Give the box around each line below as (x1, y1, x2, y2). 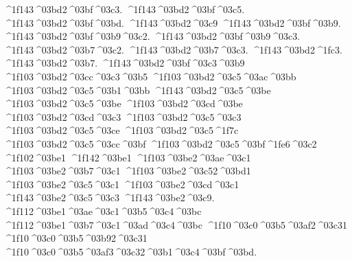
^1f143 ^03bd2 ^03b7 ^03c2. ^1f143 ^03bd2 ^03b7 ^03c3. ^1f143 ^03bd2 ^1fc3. (3, 42, 342, 56)
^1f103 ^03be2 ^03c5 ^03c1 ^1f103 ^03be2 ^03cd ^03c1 (3, 177, 239, 191)
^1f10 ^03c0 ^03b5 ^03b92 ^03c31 (3, 231, 148, 245)
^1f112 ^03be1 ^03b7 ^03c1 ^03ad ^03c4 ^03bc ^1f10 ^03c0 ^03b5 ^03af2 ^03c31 (3, 217, 347, 231)
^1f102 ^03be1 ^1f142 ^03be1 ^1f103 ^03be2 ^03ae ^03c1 (3, 150, 251, 164)
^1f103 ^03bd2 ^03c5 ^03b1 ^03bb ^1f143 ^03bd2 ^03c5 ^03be (3, 82, 271, 97)
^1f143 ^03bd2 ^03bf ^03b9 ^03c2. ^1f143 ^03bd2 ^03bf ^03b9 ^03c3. (3, 29, 301, 43)
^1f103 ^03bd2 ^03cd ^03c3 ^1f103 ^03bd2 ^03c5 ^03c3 (3, 109, 242, 124)
